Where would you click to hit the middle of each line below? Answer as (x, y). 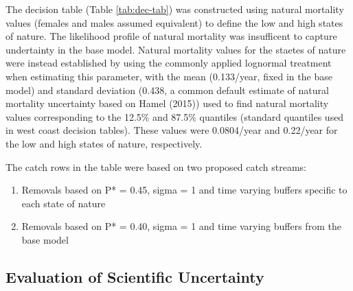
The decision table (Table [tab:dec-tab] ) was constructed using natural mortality (175, 9)
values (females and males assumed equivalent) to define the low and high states (174, 22)
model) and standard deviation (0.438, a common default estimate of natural (167, 90)
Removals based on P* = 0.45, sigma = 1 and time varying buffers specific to (184, 190)
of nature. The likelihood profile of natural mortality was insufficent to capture (171, 36)
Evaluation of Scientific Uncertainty (135, 276)
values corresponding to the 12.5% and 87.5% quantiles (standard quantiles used (175, 116)
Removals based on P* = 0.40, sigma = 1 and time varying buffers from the (181, 226)
